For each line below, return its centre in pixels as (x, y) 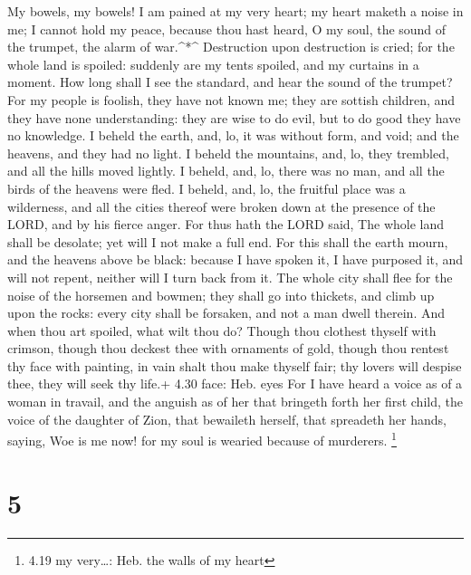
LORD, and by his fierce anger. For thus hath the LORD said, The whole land (226, 224)
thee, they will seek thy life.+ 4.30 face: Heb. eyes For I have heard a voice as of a (235, 383)
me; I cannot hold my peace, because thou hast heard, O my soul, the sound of (227, 29)
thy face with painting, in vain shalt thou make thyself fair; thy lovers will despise (235, 365)
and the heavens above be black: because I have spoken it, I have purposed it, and (235, 259)
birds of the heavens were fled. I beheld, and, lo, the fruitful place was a (207, 188)
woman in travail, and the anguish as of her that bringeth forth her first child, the (235, 402)
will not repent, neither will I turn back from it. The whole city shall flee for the (230, 277)
